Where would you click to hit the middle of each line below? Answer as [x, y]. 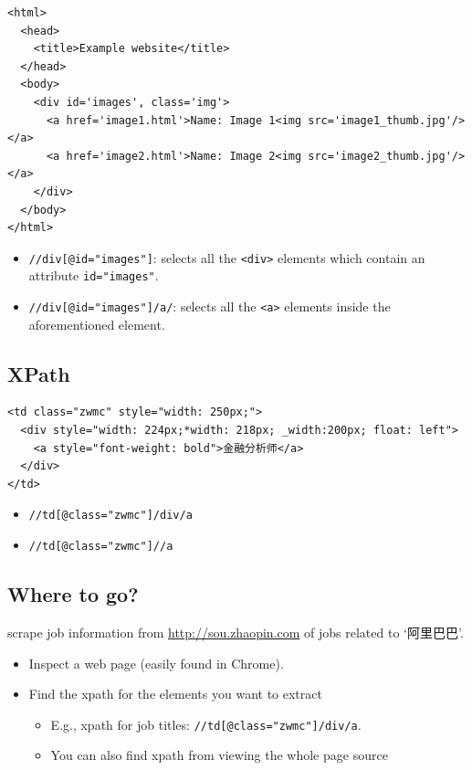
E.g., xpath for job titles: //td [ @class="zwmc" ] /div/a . [206, 724]
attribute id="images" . [94, 275]
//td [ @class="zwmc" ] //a [101, 547]
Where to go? [73, 594]
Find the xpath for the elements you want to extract [175, 694]
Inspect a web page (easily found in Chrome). [156, 663]
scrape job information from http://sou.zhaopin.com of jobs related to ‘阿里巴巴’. [236, 632]
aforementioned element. [97, 324]
